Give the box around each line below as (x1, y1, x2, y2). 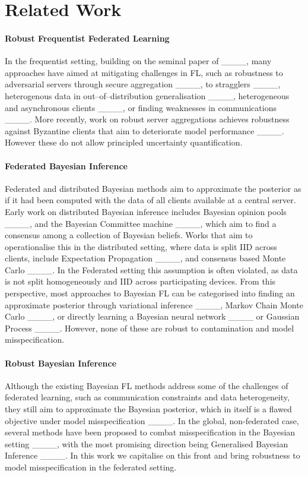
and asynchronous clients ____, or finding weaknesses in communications (5, 101, 277, 113)
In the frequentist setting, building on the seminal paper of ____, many (5, 55, 272, 67)
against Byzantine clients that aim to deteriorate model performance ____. (5, 124, 284, 137)
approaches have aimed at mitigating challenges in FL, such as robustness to (5, 66, 283, 78)
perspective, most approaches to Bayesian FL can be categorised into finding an (5, 287, 295, 299)
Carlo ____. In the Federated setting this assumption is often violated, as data (5, 263, 298, 276)
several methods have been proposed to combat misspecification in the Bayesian (5, 426, 296, 438)
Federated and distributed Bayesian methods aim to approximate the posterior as (5, 182, 301, 194)
